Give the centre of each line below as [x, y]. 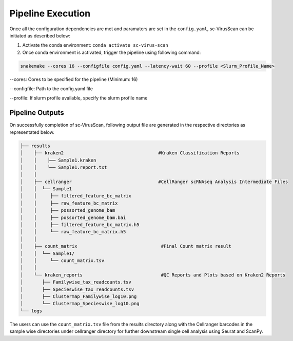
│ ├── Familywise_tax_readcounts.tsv [76, 282]
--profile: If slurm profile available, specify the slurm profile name [79, 98]
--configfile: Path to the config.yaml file [51, 89]
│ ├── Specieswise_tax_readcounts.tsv [77, 289]
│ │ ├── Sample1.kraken [58, 160]
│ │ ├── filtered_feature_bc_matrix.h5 [80, 225]
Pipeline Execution [50, 13]
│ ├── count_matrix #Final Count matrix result [126, 246]
